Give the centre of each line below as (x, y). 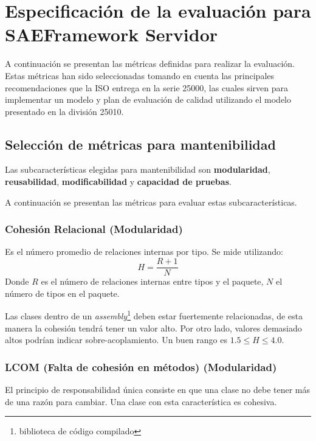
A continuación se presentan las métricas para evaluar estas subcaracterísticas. (151, 202)
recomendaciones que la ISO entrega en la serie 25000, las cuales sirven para (147, 87)
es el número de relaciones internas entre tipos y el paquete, (152, 281)
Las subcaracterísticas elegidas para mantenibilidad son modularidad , (138, 169)
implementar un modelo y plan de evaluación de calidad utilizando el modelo (148, 99)
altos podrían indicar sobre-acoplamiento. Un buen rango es (116, 340)
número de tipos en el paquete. (62, 293)
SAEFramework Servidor (112, 34)
